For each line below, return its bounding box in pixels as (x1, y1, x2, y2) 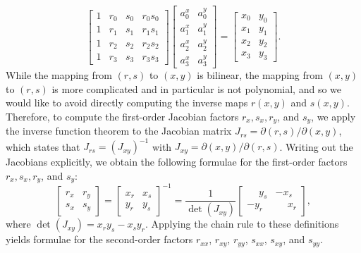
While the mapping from (6, 68, 112, 82)
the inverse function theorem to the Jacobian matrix (6, 123, 232, 138)
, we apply (311, 109, 356, 123)
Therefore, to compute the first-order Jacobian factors (6, 109, 239, 123)
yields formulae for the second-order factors (6, 232, 193, 247)
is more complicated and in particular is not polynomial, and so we (51, 81, 342, 96)
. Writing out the (279, 139, 353, 154)
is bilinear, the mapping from (197, 68, 323, 82)
